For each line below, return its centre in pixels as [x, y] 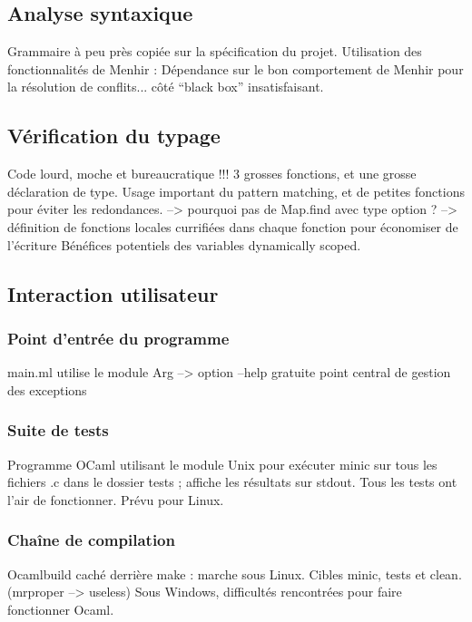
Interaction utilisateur [113, 293]
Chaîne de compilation [91, 540]
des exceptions [47, 389]
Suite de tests [58, 430]
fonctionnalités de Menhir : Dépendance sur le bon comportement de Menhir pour [236, 68]
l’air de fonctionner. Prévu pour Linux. [116, 499]
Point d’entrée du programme [118, 338]
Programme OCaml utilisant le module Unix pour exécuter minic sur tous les [222, 464]
